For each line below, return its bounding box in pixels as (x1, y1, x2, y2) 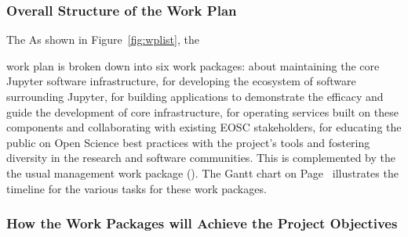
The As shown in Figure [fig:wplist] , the (6, 31, 199, 48)
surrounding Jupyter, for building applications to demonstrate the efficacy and (6, 88, 384, 104)
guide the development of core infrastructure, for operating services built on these (6, 103, 399, 120)
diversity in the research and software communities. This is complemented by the (6, 149, 396, 166)
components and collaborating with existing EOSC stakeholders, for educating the (6, 119, 402, 135)
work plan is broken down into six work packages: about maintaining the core (6, 57, 380, 74)
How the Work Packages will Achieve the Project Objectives (6, 214, 398, 233)
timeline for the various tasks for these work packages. (6, 180, 267, 196)
